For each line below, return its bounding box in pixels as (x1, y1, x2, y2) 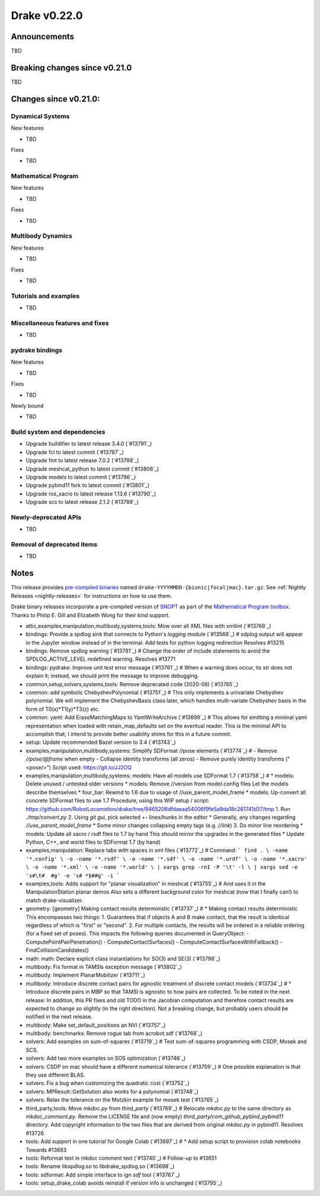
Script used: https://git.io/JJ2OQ (52, 763, 132, 771)
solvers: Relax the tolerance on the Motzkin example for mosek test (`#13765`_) (25, 1096, 219, 1103)
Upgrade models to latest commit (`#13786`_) (25, 474, 136, 481)
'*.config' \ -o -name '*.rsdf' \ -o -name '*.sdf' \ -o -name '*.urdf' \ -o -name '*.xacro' (25, 856, 308, 862)
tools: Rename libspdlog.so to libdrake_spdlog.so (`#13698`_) (25, 1163, 175, 1170)
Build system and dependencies (11, 428, 105, 436)
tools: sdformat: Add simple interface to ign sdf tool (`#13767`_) (25, 1171, 180, 1178)
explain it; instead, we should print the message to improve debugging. (25, 672, 199, 680)
